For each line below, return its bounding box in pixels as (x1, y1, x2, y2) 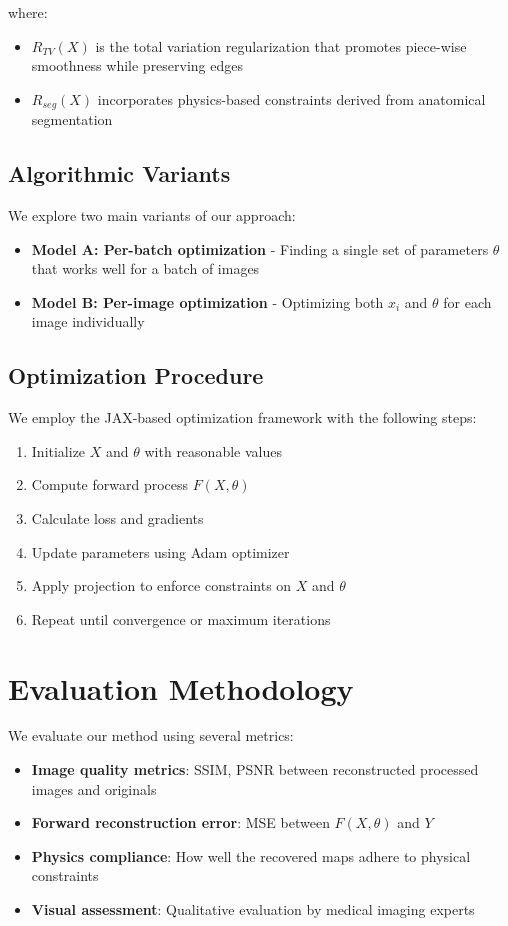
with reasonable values (144, 440, 282, 461)
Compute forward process (31, 474, 189, 495)
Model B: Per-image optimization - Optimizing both (31, 291, 384, 312)
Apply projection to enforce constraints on (31, 575, 292, 596)
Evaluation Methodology (8, 667, 354, 708)
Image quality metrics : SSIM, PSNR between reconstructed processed (31, 759, 479, 780)
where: (8, 2, 48, 22)
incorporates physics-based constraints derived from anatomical (97, 88, 486, 109)
